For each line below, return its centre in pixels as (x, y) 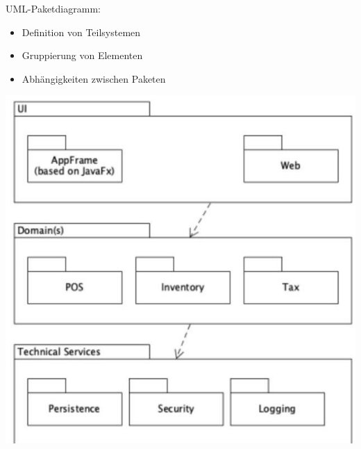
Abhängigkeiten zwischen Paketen (94, 78)
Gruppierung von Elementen (82, 55)
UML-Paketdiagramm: (53, 8)
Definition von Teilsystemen (81, 32)
